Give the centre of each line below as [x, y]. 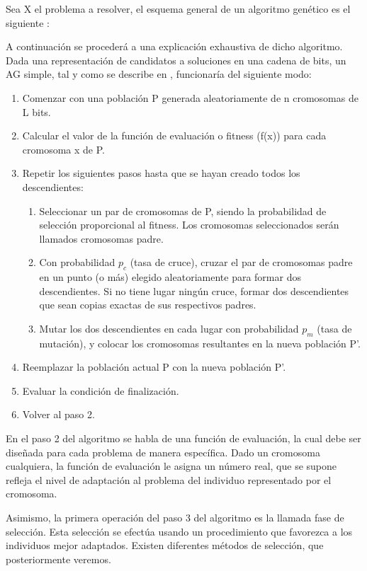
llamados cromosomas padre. [101, 238]
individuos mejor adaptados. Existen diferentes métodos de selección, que [165, 545]
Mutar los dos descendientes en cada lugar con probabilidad [169, 328]
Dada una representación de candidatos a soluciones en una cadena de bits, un [176, 60]
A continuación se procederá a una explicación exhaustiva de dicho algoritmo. [174, 46]
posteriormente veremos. [58, 559]
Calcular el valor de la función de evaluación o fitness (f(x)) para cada [174, 135]
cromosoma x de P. [63, 149]
